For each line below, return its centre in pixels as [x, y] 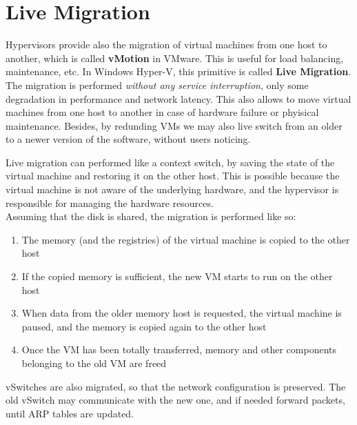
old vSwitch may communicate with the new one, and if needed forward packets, [175, 400]
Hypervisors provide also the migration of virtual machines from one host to [166, 45]
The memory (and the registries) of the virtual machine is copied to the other [186, 239]
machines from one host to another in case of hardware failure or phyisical [162, 112]
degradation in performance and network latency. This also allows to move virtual [178, 98]
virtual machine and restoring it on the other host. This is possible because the [173, 176]
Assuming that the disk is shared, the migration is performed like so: [151, 216]
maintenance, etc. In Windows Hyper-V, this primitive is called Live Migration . [178, 71]
